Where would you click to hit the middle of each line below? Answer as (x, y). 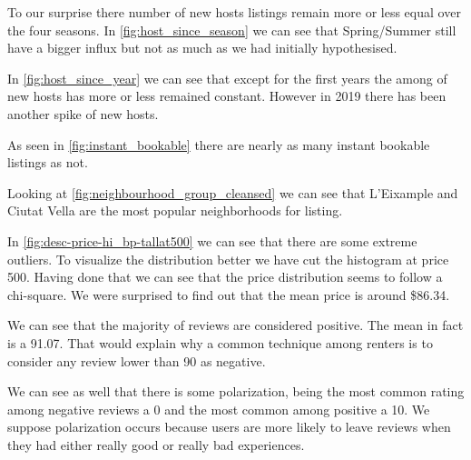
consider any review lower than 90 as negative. (137, 360)
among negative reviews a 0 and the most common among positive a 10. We (219, 409)
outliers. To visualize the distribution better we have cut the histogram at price (228, 259)
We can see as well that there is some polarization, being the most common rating (236, 391)
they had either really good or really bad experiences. (156, 444)
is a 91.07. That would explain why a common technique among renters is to (220, 342)
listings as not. (48, 162)
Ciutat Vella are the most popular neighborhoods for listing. (175, 210)
